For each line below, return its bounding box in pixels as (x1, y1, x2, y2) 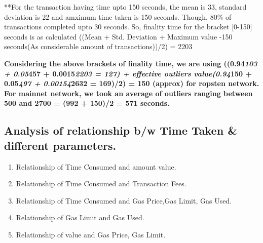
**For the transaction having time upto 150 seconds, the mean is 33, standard (4, 2, 247, 12)
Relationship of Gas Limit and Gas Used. (16, 212, 144, 223)
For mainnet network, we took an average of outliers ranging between (4, 88, 253, 98)
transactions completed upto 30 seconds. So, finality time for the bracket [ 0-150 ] (4, 21, 252, 32)
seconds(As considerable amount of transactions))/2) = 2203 (4, 41, 193, 52)
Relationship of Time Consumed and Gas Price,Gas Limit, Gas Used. (16, 195, 232, 206)
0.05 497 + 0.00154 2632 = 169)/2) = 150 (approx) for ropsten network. (4, 78, 259, 89)
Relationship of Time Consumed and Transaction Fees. (16, 178, 186, 189)
